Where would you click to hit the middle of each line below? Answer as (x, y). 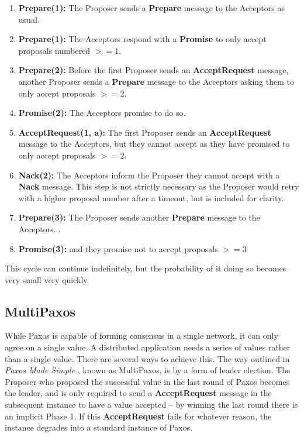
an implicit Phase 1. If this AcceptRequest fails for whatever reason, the (138, 416)
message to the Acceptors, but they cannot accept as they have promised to (154, 144)
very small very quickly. (47, 279)
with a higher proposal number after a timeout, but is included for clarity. (151, 197)
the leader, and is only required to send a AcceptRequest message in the (138, 393)
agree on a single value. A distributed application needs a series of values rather (148, 347)
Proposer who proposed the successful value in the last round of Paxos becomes (147, 381)
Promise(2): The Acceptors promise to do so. (102, 113)
